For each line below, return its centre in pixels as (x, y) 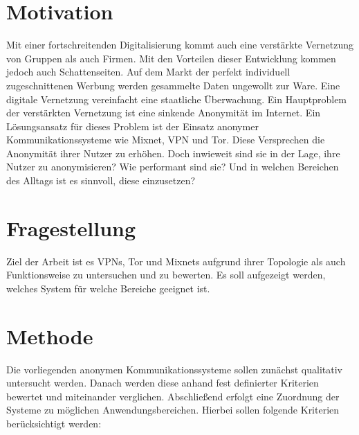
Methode (50, 336)
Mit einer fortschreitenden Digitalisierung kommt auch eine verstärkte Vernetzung (180, 45)
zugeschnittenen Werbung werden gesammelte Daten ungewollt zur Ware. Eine (173, 85)
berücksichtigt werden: (54, 424)
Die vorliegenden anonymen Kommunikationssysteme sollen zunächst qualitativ (174, 369)
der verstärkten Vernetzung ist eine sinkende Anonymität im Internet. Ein (164, 113)
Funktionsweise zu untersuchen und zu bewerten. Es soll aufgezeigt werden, (166, 275)
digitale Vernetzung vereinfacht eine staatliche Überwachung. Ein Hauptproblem (177, 99)
